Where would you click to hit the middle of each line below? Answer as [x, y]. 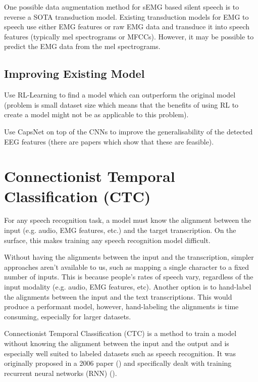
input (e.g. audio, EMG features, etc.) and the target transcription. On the [120, 230]
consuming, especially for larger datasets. [68, 316]
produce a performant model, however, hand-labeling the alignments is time [121, 306]
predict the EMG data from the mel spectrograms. [82, 46]
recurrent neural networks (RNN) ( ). [61, 373]
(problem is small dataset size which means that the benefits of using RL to [121, 104]
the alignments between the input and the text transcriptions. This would [118, 296]
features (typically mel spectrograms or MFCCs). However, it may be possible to [129, 36]
